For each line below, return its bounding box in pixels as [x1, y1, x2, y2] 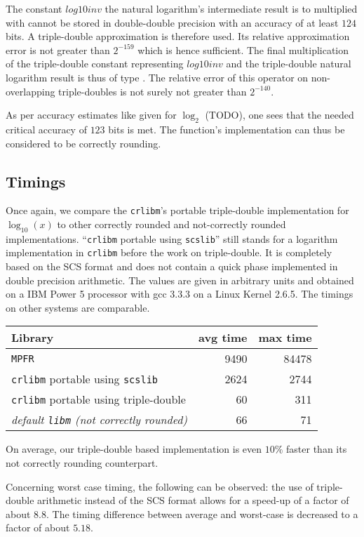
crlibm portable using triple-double [11, 391, 186, 408]
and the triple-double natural [226, 56, 351, 71]
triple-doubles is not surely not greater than [58, 84, 247, 98]
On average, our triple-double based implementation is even [6, 442, 262, 456]
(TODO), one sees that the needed [205, 107, 354, 122]
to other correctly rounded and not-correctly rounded [57, 217, 286, 231]
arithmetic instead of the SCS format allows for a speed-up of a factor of [37, 493, 349, 508]
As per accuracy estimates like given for [6, 107, 177, 122]
